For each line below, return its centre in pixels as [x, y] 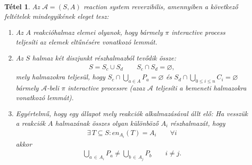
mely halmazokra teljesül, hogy [60, 77]
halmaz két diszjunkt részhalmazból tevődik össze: [104, 58]
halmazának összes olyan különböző [107, 123]
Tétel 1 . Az [22, 6]
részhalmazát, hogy [198, 123]
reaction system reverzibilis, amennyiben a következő [161, 6]
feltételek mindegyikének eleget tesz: [57, 16]
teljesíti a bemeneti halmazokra [201, 88]
